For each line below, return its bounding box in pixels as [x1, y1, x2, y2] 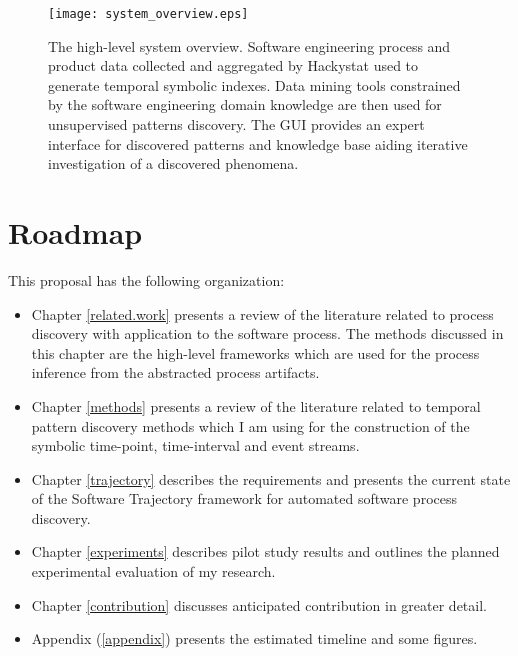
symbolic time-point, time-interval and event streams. [31, 435, 360, 456]
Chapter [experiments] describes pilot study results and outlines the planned [31, 541, 500, 562]
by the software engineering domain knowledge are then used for [48, 94, 442, 115]
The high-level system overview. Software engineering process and [48, 35, 451, 56]
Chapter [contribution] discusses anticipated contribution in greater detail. [31, 594, 487, 615]
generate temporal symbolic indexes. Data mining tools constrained [48, 74, 461, 95]
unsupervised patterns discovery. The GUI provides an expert [48, 114, 425, 135]
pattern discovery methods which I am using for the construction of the [31, 415, 470, 436]
